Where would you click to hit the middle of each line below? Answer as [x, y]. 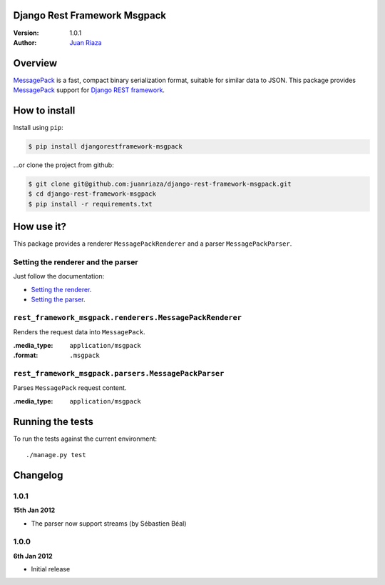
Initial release [51, 569]
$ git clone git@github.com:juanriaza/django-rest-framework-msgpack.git [160, 184]
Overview [35, 63]
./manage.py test [56, 455]
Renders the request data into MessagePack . [79, 332]
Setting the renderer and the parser [76, 262]
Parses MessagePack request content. [70, 388]
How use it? [40, 227]
